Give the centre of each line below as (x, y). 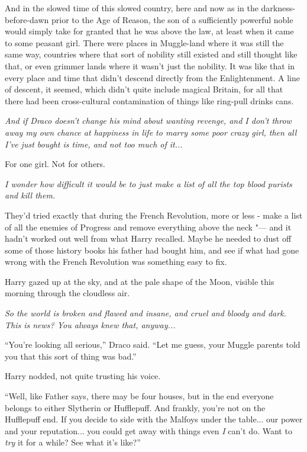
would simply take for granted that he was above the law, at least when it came (149, 31)
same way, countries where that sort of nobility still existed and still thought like (151, 54)
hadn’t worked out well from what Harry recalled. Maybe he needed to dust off (148, 238)
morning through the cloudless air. (67, 293)
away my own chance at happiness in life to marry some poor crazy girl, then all (151, 132)
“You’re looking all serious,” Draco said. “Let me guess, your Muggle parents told (153, 344)
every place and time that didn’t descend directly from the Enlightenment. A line (152, 77)
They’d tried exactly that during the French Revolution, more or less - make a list (154, 215)
